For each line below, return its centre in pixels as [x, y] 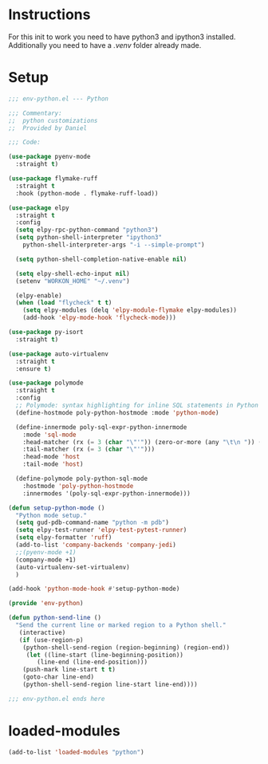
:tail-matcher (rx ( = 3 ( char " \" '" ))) [89, 449]
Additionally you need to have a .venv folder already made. [105, 45]
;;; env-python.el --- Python [59, 98]
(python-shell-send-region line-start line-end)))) [110, 684]
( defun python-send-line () [55, 618]
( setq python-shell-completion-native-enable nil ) [101, 259]
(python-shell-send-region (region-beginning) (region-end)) [126, 648]
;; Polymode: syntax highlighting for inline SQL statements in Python [137, 405]
